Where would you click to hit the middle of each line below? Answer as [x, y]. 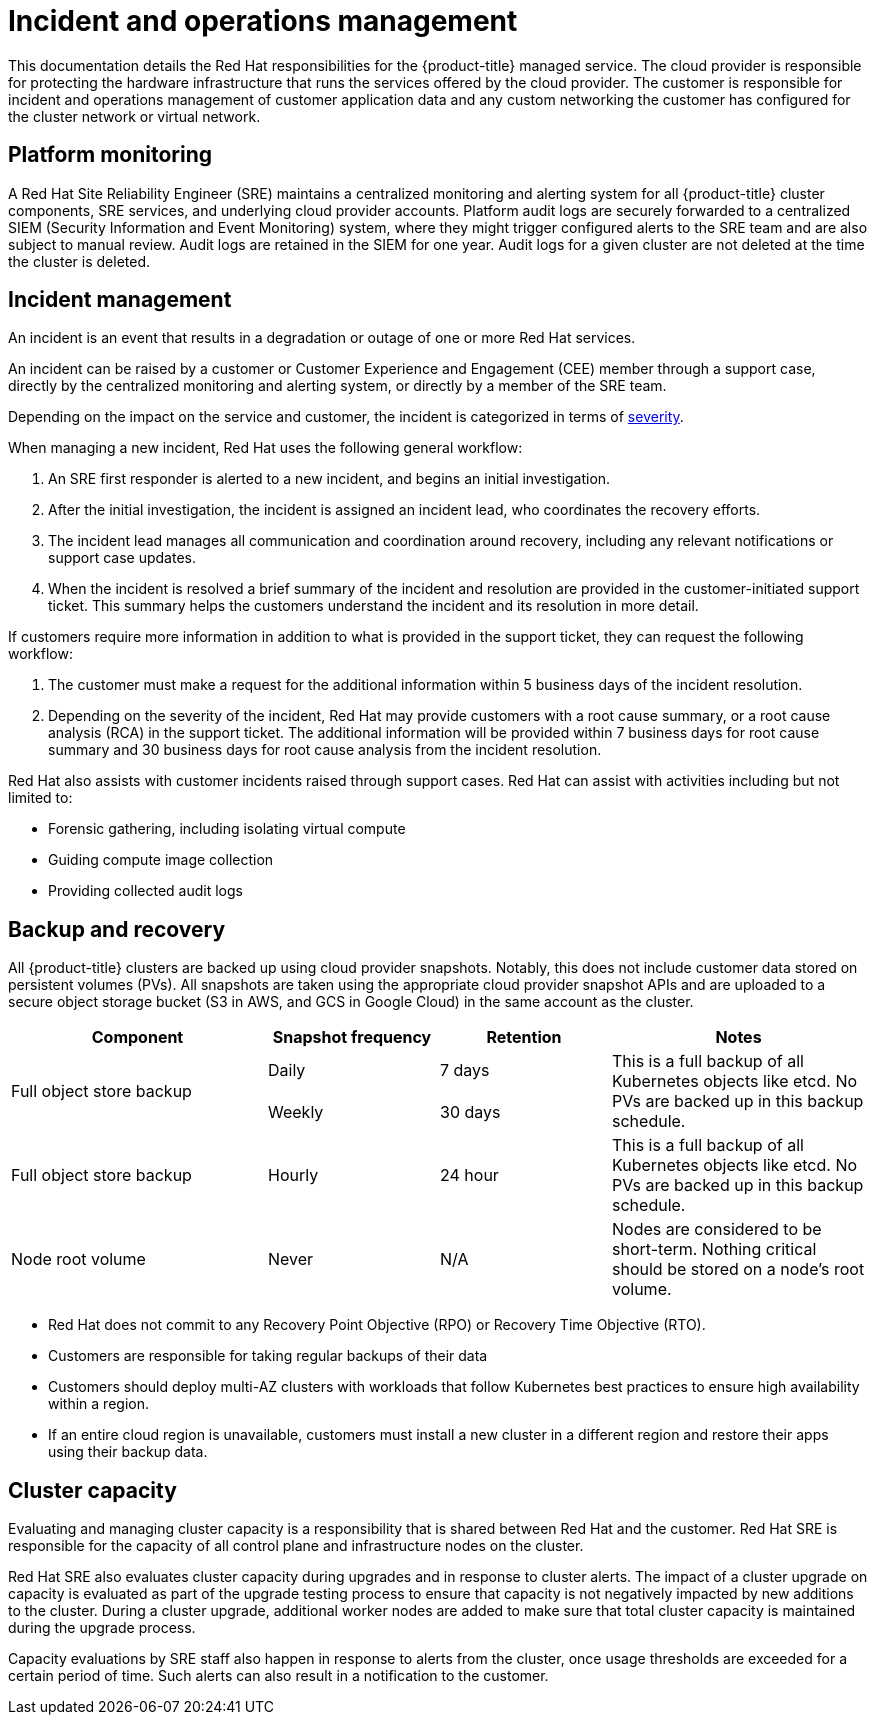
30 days [470, 1112]
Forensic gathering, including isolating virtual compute [227, 829]
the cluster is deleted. [79, 261]
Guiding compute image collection [161, 860]
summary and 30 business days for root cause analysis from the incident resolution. [325, 750]
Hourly [293, 1175]
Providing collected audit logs [145, 891]
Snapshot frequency [352, 1037]
